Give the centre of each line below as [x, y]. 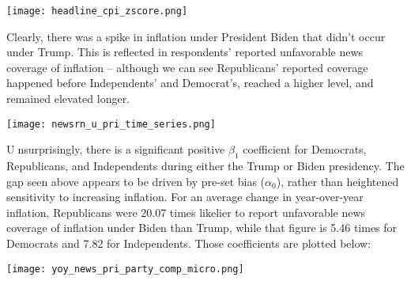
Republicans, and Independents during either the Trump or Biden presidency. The [205, 166]
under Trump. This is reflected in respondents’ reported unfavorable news [185, 52]
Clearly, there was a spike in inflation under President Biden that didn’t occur [196, 36]
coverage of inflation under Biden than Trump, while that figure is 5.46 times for [202, 228]
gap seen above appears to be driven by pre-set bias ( [136, 181]
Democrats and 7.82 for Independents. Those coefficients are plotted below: [189, 243]
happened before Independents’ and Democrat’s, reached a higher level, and [190, 83]
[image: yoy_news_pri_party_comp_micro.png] [125, 269]
